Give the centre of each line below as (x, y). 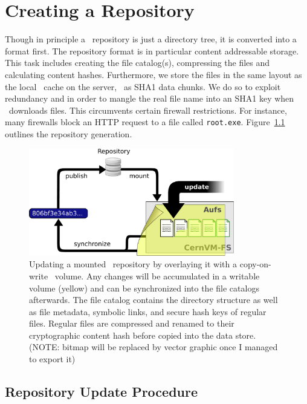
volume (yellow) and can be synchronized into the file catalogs (144, 288)
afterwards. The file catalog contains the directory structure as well (153, 300)
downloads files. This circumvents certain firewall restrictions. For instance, (148, 110)
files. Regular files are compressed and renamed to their (132, 323)
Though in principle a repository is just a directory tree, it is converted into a (151, 39)
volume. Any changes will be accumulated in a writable (157, 275)
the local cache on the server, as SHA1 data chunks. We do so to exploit (143, 86)
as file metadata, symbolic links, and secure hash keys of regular (148, 311)
